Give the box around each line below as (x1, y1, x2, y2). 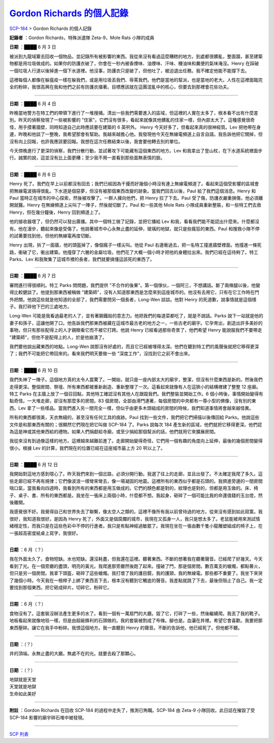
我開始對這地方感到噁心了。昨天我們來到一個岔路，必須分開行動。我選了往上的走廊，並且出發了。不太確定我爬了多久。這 (9, 471, 263, 477)
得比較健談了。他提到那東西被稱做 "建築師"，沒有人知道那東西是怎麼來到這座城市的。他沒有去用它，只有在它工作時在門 (9, 289, 259, 296)
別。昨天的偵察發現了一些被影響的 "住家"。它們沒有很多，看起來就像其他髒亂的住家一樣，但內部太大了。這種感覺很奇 (9, 117, 255, 123)
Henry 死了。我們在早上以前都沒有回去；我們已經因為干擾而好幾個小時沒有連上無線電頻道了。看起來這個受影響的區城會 (9, 181, 259, 187)
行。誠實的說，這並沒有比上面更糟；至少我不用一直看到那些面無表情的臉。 (9, 155, 165, 161)
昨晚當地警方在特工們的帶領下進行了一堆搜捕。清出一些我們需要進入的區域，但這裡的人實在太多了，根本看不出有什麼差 (9, 110, 258, 116)
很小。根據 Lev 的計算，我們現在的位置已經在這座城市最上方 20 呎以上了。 (9, 445, 165, 451)
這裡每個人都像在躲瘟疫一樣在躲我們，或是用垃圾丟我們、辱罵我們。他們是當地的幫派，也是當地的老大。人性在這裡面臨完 (9, 77, 263, 83)
